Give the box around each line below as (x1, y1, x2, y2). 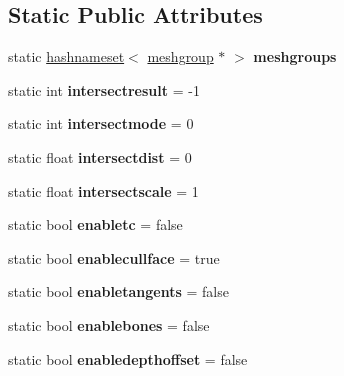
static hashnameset (8, 46, 125, 67)
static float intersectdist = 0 (8, 146, 192, 167)
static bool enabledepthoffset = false (8, 348, 248, 369)
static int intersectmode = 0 (8, 113, 194, 134)
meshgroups (253, 46, 337, 67)
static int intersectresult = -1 (8, 79, 200, 100)
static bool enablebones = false (8, 314, 210, 335)
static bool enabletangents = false (8, 281, 229, 302)
